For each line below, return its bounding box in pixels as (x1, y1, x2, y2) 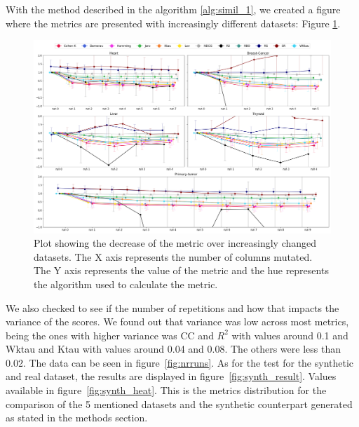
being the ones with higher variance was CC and (6, 327, 214, 342)
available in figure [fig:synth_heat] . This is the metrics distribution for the (6, 383, 327, 398)
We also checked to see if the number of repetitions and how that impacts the (6, 300, 339, 315)
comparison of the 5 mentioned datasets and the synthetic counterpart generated (6, 396, 353, 411)
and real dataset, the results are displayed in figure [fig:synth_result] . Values (6, 369, 337, 384)
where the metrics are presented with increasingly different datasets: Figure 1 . (6, 15, 341, 30)
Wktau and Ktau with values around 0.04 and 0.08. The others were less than (6, 341, 341, 356)
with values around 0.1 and (231, 327, 348, 342)
